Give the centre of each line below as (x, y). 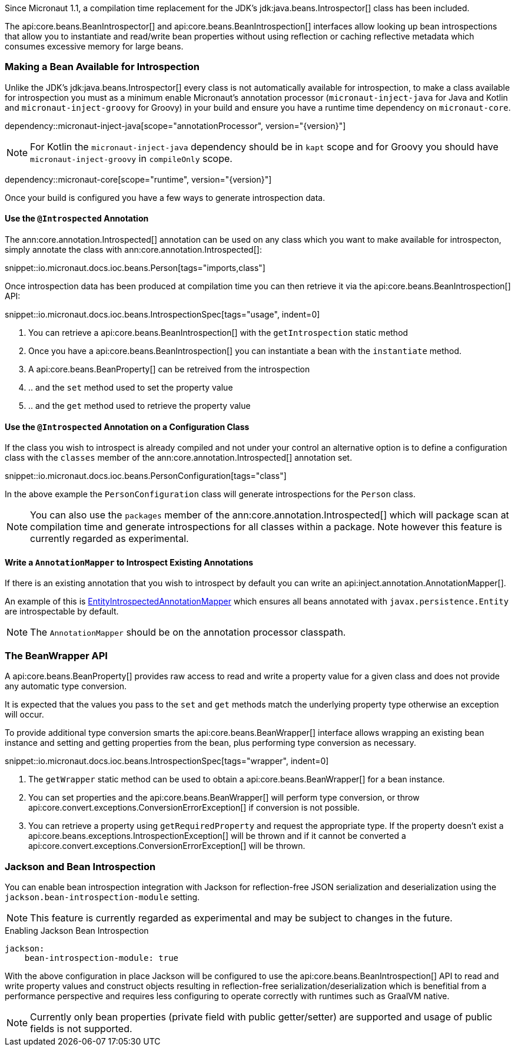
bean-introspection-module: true (102, 958)
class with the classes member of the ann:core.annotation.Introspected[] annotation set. (179, 458)
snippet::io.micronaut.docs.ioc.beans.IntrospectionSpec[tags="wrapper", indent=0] (167, 761)
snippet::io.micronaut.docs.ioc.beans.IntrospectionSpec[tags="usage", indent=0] (162, 314)
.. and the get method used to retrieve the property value (139, 405)
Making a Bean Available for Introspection (102, 67)
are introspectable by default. (62, 612)
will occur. (24, 715)
